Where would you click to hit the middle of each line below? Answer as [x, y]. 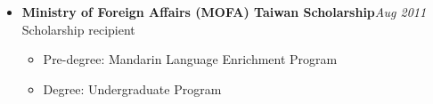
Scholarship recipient [78, 29]
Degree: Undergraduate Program [132, 88]
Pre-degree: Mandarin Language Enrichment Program [190, 59]
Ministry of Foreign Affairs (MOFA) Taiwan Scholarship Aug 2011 [224, 12]
